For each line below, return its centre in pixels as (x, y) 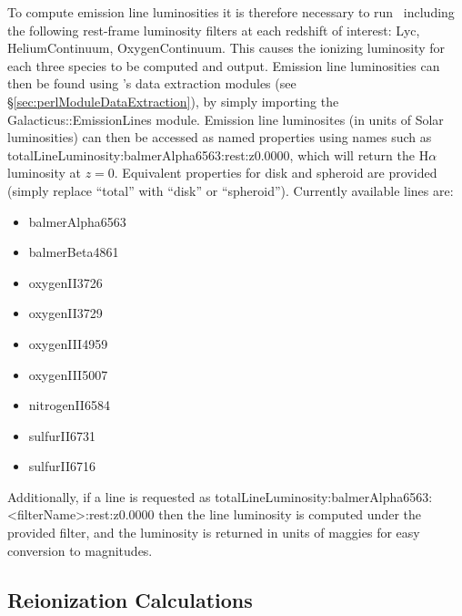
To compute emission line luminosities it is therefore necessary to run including (231, 12)
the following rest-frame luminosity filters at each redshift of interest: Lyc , (214, 30)
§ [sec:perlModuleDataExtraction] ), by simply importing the (173, 101)
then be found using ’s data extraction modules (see (152, 83)
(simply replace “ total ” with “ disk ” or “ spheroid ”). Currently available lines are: (231, 190)
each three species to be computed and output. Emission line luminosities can (224, 65)
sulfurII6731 (62, 435)
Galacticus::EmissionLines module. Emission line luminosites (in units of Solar (226, 119)
